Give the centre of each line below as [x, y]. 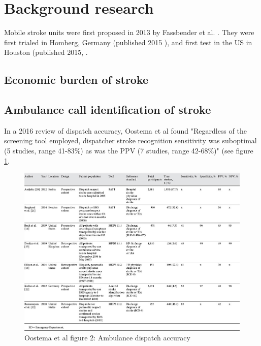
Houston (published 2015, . [46, 52]
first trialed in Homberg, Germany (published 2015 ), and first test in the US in [128, 42]
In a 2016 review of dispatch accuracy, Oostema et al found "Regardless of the [125, 130]
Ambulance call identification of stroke [108, 109]
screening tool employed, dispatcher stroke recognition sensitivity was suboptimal [130, 140]
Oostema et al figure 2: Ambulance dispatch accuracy [107, 338]
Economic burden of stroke [76, 80]
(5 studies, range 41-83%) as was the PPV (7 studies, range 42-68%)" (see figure [129, 151]
